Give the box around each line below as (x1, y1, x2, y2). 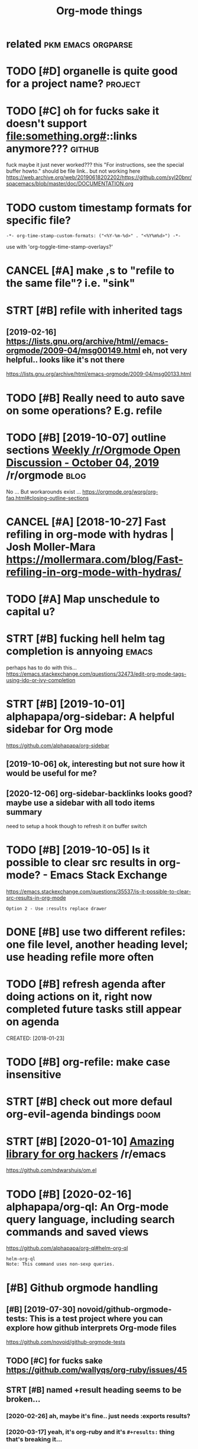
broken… (6, 1394, 41, 1405)
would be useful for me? (6, 769, 98, 779)
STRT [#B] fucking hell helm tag (6, 632, 165, 646)
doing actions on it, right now (6, 990, 152, 1003)
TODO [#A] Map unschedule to (6, 592, 160, 605)
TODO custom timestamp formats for (6, 201, 192, 214)
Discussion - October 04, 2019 (6, 456, 160, 469)
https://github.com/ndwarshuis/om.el (6, 1166, 97, 1174)
